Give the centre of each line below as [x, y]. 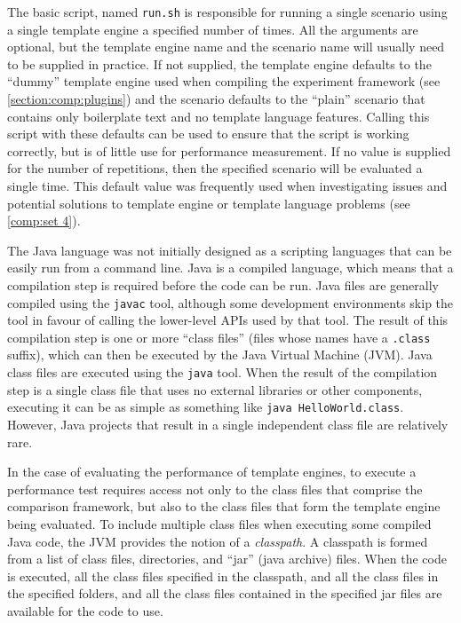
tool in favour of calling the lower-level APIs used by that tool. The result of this [228, 320]
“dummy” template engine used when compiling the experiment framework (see [224, 81]
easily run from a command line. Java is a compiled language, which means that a [230, 268]
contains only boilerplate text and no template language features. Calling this [219, 116]
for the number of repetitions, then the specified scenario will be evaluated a [215, 168]
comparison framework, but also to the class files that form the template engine [224, 506]
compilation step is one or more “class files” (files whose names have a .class [219, 337]
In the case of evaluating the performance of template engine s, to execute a [212, 472]
